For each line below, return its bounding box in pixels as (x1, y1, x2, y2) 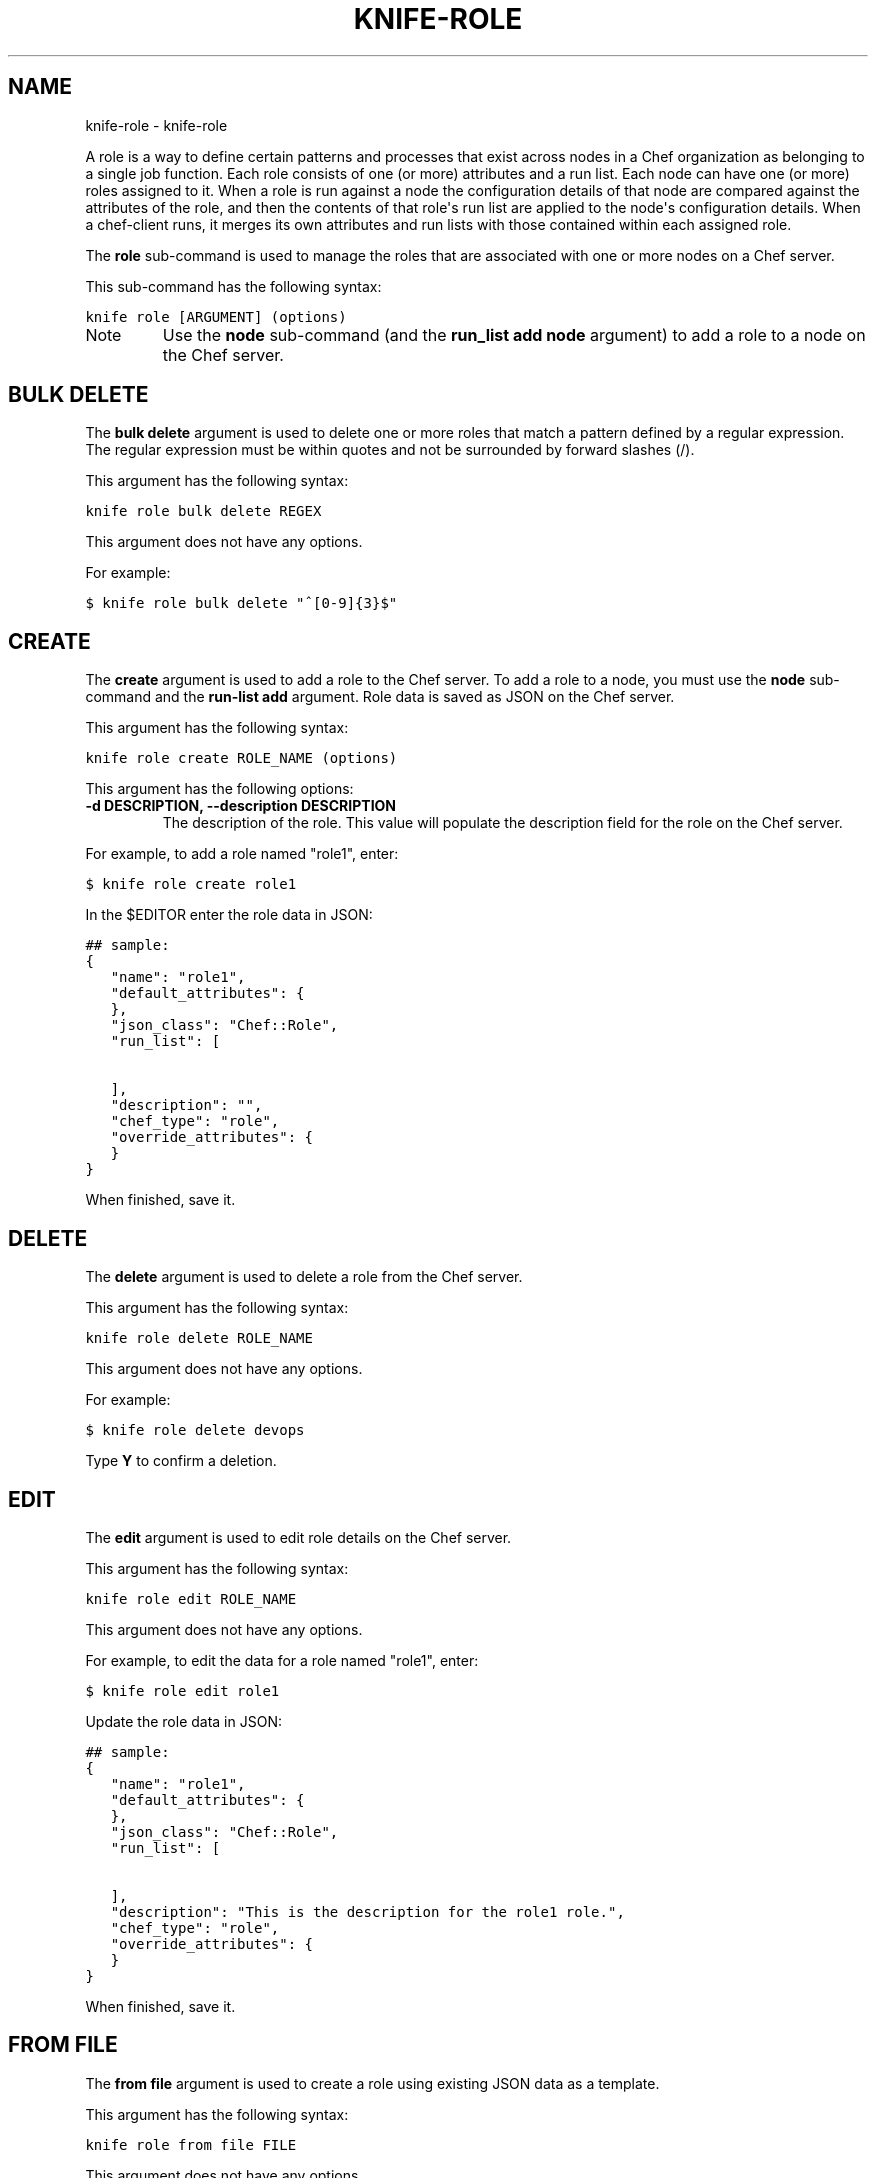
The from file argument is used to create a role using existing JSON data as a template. (85, 2074, 660, 2092)
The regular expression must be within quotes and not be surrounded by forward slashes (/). (85, 441, 695, 459)
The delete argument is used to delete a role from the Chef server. (85, 1268, 523, 1286)
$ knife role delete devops (85, 1422, 305, 1439)
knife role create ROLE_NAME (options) (85, 750, 398, 767)
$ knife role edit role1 (85, 1682, 280, 1699)
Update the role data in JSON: (85, 1712, 282, 1730)
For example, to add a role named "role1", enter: (85, 845, 399, 863)
